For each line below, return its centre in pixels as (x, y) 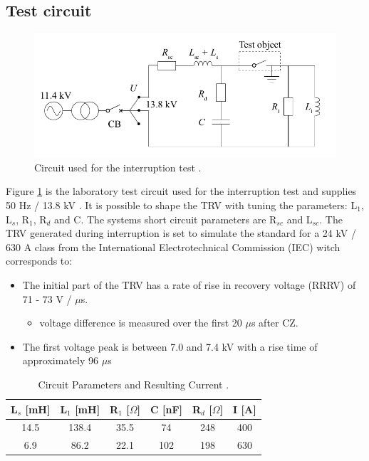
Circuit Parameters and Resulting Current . (134, 384)
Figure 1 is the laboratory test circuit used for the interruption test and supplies (181, 191)
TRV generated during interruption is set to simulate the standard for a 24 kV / (181, 233)
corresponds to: (39, 261)
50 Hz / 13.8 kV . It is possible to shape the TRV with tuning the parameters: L (182, 205)
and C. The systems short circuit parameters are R (166, 219)
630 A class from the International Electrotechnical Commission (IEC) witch (173, 247)
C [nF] (167, 409)
